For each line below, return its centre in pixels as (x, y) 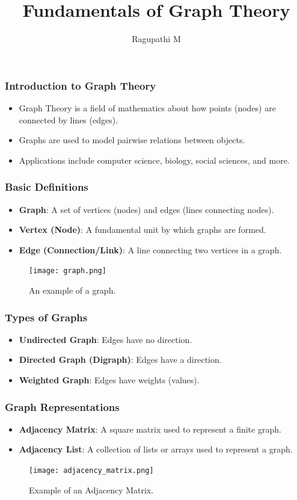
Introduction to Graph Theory (81, 85)
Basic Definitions (47, 187)
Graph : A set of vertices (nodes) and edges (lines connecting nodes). (146, 209)
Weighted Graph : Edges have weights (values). (109, 380)
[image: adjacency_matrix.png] (91, 471)
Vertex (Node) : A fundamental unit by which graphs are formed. (142, 230)
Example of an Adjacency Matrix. (91, 489)
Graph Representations (62, 406)
